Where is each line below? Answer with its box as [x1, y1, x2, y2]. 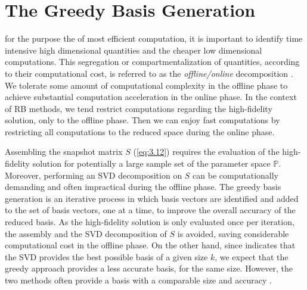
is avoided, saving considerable [177, 227, 289, 239]
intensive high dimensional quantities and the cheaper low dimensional [5, 43, 262, 56]
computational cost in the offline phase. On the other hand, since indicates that [5, 239, 296, 251]
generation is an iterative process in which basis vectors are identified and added [5, 192, 299, 204]
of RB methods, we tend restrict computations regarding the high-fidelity [5, 102, 272, 114]
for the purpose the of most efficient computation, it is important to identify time [5, 32, 303, 45]
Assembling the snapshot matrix [5, 145, 123, 158]
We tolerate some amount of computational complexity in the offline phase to [5, 79, 288, 91]
